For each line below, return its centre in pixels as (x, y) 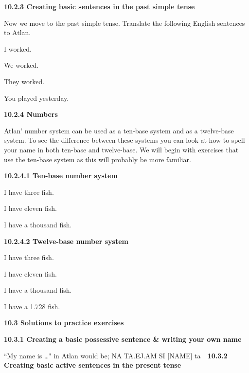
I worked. (18, 48)
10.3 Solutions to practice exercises (64, 323)
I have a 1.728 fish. (32, 306)
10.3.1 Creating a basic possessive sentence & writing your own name (123, 339)
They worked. (24, 81)
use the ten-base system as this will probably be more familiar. (98, 159)
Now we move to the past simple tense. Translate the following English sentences (124, 23)
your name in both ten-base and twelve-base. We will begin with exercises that (121, 149)
